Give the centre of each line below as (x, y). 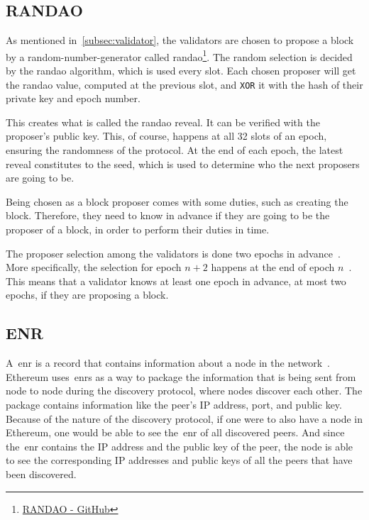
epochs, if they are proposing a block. (87, 295)
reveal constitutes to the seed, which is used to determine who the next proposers (183, 164)
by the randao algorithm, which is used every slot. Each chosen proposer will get (181, 71)
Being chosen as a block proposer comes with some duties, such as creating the (177, 201)
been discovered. (41, 474)
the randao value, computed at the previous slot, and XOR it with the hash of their (184, 84)
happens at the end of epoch (273, 267)
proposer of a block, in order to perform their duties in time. (138, 229)
